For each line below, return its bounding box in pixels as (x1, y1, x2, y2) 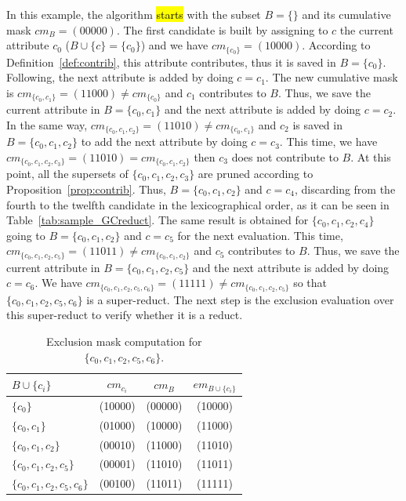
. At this (350, 148, 391, 165)
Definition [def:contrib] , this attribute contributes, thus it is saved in (6, 53, 336, 70)
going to (6, 227, 45, 243)
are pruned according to (198, 165, 314, 182)
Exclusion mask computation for (46, 333, 202, 350)
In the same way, (6, 116, 88, 133)
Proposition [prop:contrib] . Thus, (6, 180, 166, 197)
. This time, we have (279, 133, 378, 150)
